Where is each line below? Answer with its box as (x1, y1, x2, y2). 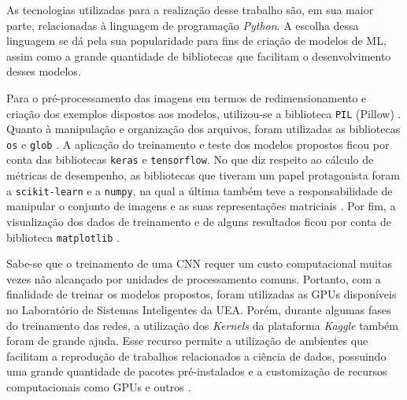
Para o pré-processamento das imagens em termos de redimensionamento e (6, 89, 367, 106)
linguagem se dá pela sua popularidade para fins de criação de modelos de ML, (6, 32, 387, 49)
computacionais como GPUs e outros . (6, 378, 191, 394)
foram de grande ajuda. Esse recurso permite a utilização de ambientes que (6, 332, 368, 349)
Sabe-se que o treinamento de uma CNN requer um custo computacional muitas (6, 255, 392, 272)
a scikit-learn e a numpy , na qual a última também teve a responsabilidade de (6, 182, 393, 198)
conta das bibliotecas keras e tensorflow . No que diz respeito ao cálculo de (6, 151, 374, 168)
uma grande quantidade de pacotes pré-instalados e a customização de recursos (6, 363, 387, 380)
